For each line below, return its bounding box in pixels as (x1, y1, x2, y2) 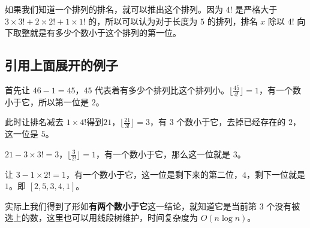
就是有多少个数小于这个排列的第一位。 (29, 26, 181, 39)
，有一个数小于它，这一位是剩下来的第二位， (65, 168, 242, 180)
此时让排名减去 (5, 115, 64, 128)
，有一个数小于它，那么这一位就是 (95, 147, 230, 160)
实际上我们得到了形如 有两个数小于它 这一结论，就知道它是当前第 (5, 199, 257, 212)
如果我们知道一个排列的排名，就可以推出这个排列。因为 (5, 3, 223, 15)
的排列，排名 (207, 14, 258, 27)
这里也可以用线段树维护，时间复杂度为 (46, 211, 198, 224)
